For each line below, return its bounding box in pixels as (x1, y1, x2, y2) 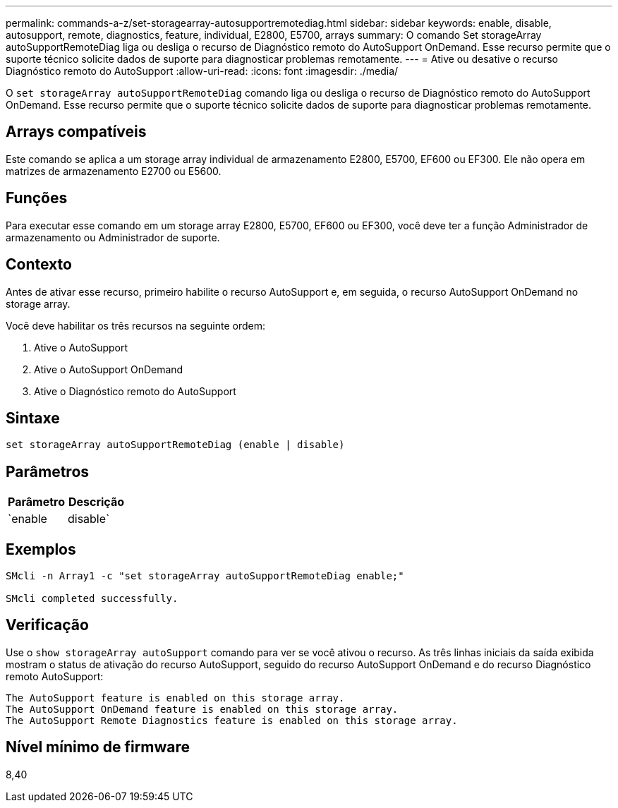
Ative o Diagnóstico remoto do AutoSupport (34, 385, 236, 397)
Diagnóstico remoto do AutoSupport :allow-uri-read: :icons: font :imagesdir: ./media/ (6, 65, 399, 77)
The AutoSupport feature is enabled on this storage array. (6, 692, 345, 704)
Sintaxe (6, 409, 60, 427)
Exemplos (6, 540, 76, 558)
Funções (6, 189, 68, 207)
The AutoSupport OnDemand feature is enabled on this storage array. (6, 703, 399, 715)
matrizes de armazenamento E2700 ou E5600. (6, 164, 222, 177)
